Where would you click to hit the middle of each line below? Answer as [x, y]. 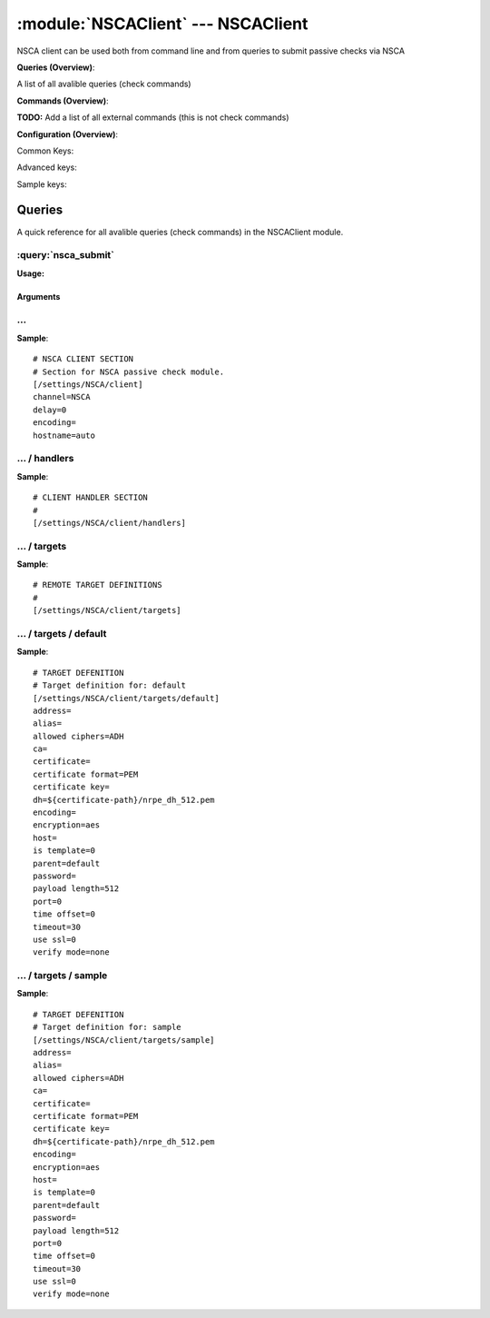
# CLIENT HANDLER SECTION [91, 498]
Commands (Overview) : [63, 101]
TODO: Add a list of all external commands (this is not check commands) [153, 117]
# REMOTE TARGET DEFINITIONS [98, 585]
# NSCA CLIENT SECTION [83, 359]
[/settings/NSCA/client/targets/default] [126, 698]
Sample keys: [42, 184]
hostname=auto [64, 435]
